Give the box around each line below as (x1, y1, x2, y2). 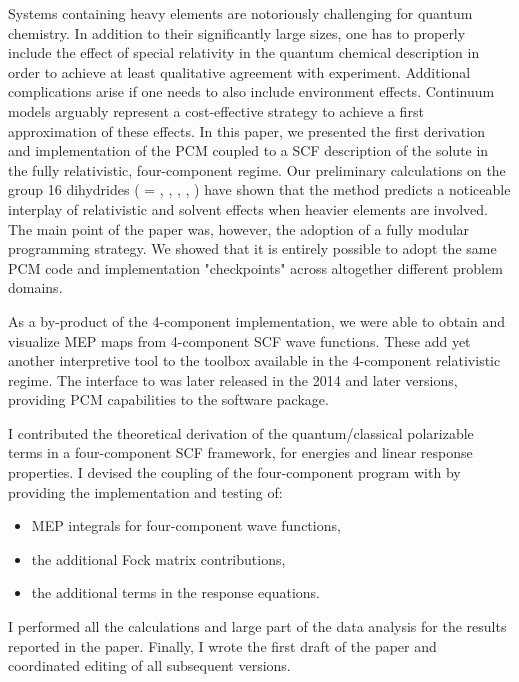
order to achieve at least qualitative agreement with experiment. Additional (8, 61, 471, 82)
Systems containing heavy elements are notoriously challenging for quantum (8, 3, 473, 23)
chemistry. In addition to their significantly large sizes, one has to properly (8, 22, 466, 43)
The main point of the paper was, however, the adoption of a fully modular (8, 218, 470, 239)
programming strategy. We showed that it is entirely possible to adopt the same (8, 238, 497, 259)
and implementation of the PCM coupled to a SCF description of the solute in (8, 140, 489, 161)
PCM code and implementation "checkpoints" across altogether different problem (8, 257, 503, 278)
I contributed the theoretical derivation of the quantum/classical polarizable (8, 422, 474, 443)
